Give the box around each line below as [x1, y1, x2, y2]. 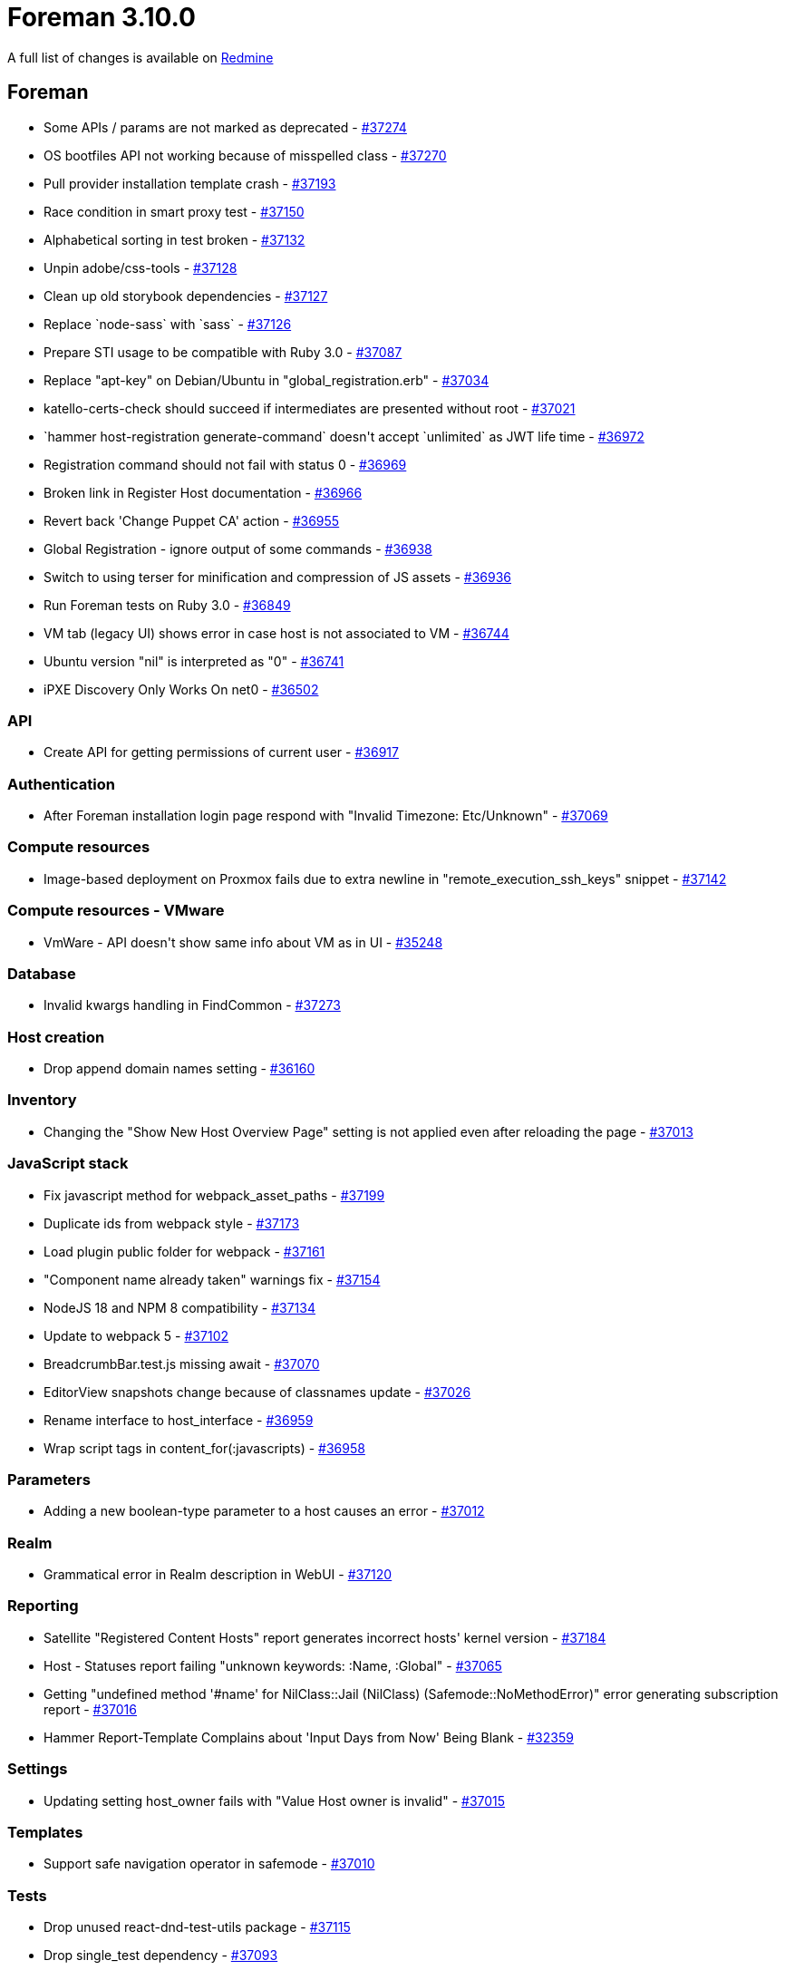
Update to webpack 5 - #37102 [44, 1327, 229, 1344]
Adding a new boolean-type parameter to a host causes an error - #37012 [44, 1503, 485, 1519]
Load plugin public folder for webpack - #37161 [44, 1243, 325, 1259]
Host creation [7, 1027, 105, 1046]
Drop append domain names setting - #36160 [44, 1061, 315, 1077]
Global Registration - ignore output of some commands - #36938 [44, 540, 432, 557]
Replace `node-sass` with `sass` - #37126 [44, 315, 292, 332]
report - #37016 [44, 1701, 137, 1717]
